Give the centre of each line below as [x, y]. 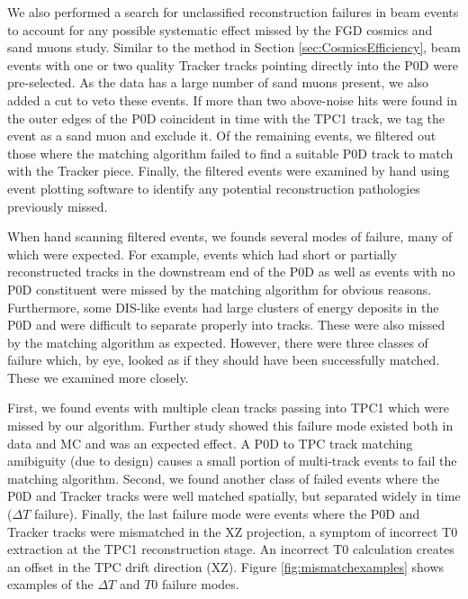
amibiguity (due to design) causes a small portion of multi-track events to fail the [232, 461]
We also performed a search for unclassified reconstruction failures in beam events [233, 12]
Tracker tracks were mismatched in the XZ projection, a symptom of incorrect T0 [233, 531]
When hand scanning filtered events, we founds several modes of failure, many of [230, 236]
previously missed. [58, 206]
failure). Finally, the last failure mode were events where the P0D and [227, 514]
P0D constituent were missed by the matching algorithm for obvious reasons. [220, 289]
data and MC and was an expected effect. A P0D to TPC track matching [210, 443]
